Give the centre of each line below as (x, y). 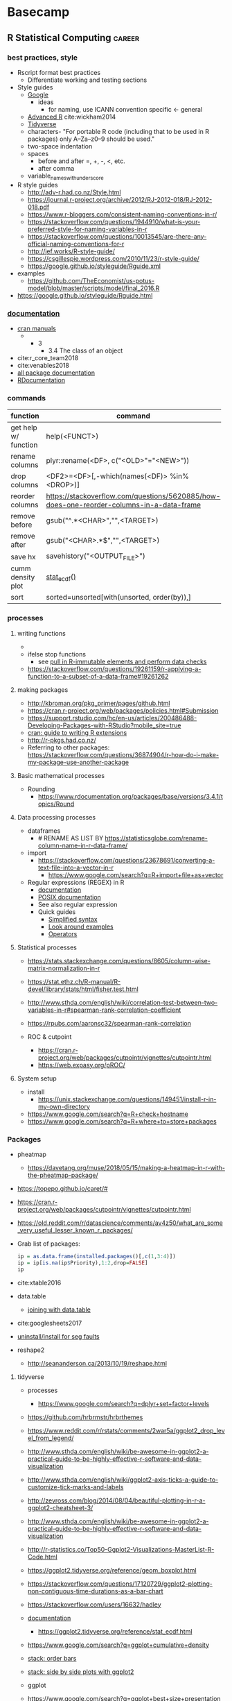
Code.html (42, 1557)
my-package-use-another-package (78, 762)
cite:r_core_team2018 (48, 357)
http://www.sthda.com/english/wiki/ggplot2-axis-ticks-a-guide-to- (123, 1480)
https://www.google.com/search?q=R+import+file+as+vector (136, 874)
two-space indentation (60, 146)
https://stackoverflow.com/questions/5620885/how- (133, 496)
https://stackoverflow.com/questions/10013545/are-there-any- (117, 236)
